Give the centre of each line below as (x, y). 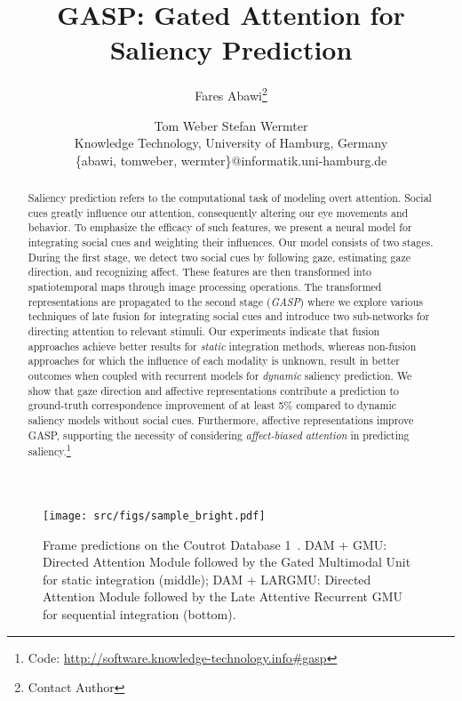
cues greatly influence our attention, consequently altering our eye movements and (218, 212)
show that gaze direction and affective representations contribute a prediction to (213, 390)
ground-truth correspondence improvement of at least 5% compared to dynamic (212, 405)
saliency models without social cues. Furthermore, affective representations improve (221, 419)
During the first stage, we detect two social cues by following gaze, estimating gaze (219, 257)
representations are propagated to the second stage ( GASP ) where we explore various (226, 301)
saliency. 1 (49, 450)
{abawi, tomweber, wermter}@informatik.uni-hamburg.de (231, 160)
